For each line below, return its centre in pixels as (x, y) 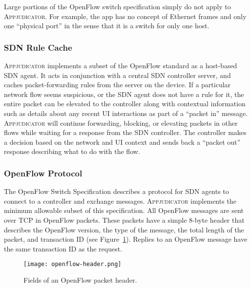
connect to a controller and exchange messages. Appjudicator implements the (120, 201)
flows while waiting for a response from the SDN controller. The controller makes (125, 132)
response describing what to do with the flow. (72, 151)
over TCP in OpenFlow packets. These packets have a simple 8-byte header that (124, 220)
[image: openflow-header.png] (73, 264)
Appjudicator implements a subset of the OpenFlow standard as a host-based (121, 65)
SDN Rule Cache (38, 47)
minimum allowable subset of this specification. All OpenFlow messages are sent (124, 210)
